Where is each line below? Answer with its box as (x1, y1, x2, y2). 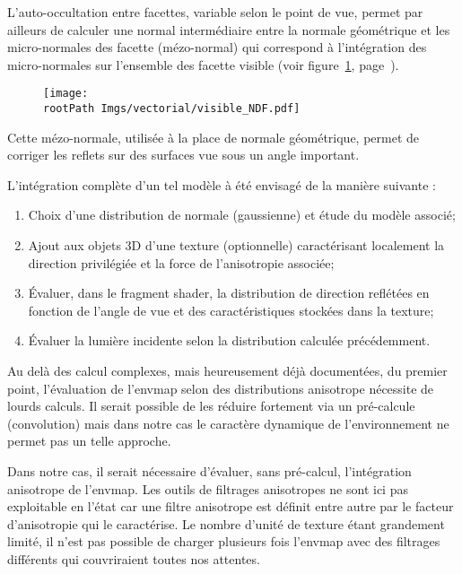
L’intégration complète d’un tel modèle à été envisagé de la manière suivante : (7, 175, 436, 194)
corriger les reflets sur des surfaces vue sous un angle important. (7, 145, 360, 164)
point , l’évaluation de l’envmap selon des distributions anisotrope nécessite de (7, 378, 434, 397)
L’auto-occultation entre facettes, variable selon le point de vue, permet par (7, 3, 423, 21)
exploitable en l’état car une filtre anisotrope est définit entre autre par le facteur (7, 497, 454, 516)
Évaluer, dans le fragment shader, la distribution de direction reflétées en (28, 283, 430, 302)
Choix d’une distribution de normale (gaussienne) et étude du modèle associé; (28, 205, 456, 224)
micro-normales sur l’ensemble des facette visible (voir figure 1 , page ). (7, 55, 399, 74)
